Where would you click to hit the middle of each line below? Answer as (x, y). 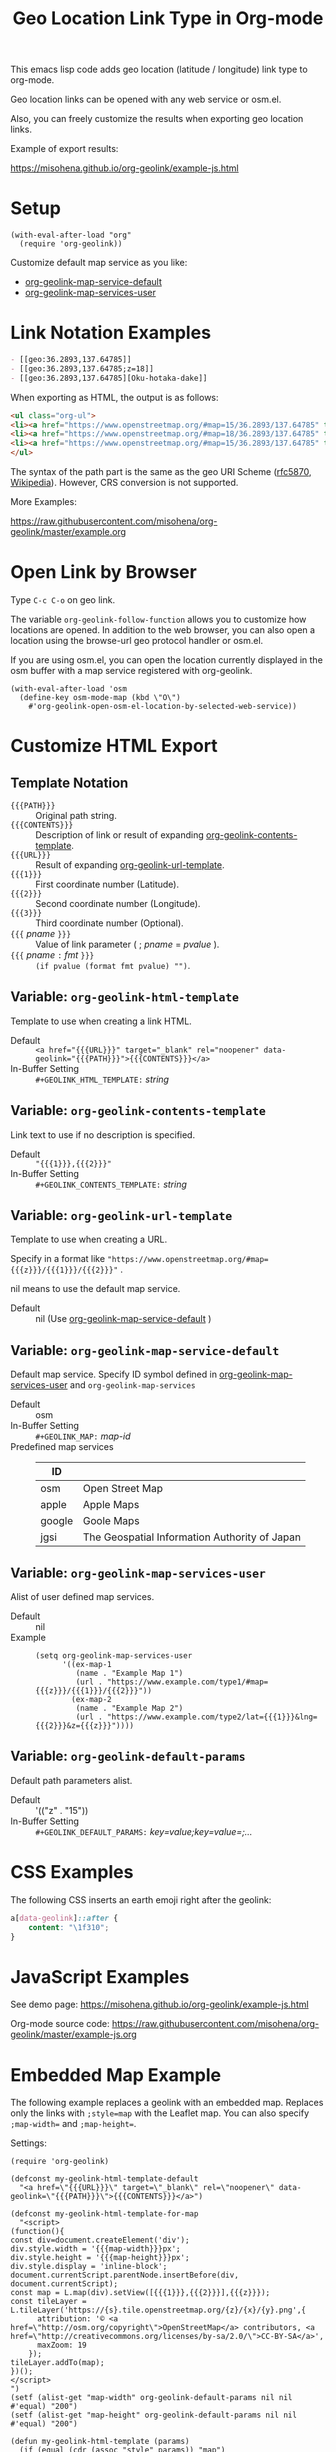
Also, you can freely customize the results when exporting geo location (157, 119)
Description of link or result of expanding (120, 835)
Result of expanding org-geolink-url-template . (130, 865)
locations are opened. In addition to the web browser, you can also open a (163, 630)
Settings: (28, 2143)
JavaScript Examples (100, 1976)
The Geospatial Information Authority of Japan (192, 1537)
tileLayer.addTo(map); (57, 2363)
